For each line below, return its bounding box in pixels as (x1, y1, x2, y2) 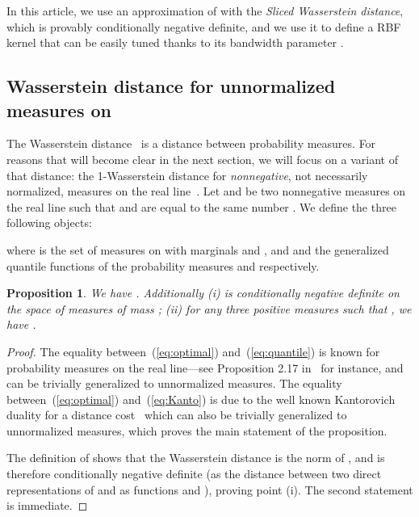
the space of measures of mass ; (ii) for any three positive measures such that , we (6, 300, 412, 317)
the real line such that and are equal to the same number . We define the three (6, 198, 396, 215)
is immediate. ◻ (6, 497, 88, 514)
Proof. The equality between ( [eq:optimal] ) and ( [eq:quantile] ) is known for (6, 343, 380, 359)
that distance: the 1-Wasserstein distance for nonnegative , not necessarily (6, 166, 368, 183)
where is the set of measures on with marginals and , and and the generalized (6, 241, 389, 258)
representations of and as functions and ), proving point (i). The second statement (6, 481, 413, 498)
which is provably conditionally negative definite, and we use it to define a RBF (6, 18, 401, 35)
